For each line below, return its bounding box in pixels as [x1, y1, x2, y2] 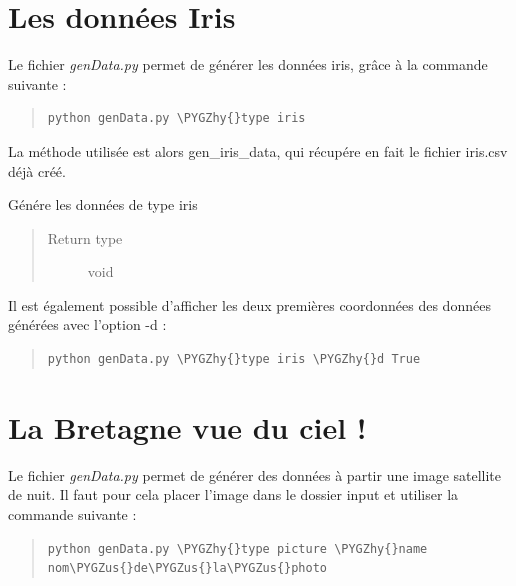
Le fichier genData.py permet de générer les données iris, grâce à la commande [8, 54, 488, 75]
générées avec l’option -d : [8, 314, 167, 335]
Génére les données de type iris [8, 194, 198, 215]
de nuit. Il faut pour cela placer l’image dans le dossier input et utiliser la [8, 484, 459, 505]
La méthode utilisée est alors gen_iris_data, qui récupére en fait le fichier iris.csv [8, 140, 508, 161]
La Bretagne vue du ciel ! [8, 406, 367, 447]
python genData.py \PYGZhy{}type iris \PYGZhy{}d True [47, 352, 421, 367]
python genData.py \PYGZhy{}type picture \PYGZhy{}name [47, 541, 428, 556]
